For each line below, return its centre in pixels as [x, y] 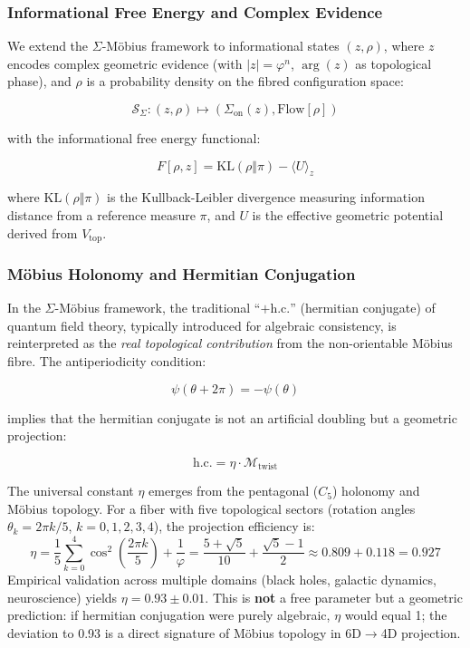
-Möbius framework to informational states [221, 46]
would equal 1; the [396, 615]
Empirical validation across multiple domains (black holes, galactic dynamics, [222, 580]
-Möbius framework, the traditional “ [158, 308]
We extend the [48, 46]
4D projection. [421, 632]
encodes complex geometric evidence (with [125, 63]
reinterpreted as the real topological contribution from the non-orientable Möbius [230, 343]
